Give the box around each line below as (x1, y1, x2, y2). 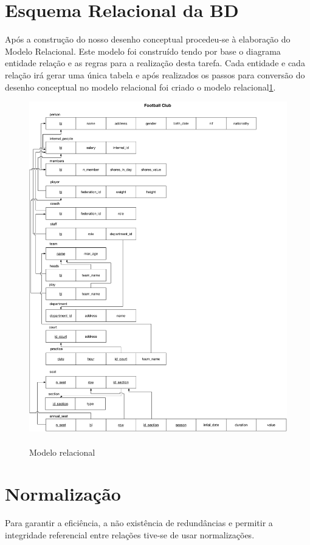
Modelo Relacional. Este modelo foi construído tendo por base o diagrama (5, 44, 281, 57)
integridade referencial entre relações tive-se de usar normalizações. (5, 528, 255, 541)
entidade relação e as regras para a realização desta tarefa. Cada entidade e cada (5, 57, 305, 69)
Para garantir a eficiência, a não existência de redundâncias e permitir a (5, 516, 273, 529)
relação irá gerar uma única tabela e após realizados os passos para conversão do (5, 68, 305, 81)
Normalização (5, 481, 121, 506)
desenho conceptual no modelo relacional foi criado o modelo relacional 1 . (5, 80, 276, 93)
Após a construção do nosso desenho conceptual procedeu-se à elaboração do (5, 33, 291, 46)
